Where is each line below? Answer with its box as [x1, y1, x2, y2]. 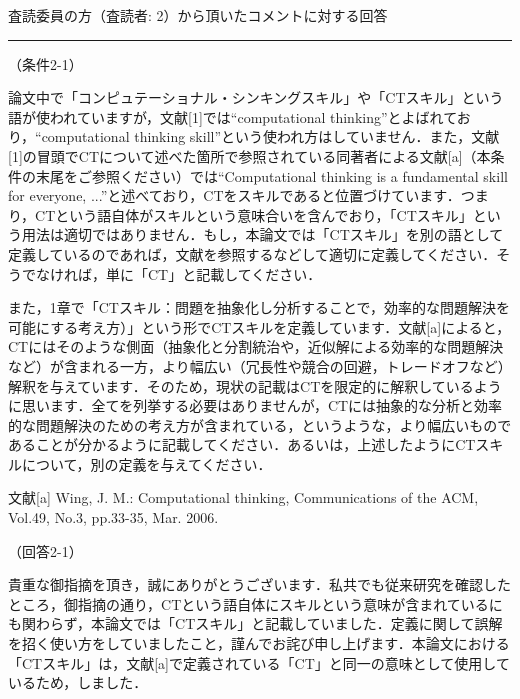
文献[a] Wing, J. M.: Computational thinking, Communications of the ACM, [8, 487, 479, 508]
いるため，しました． [8, 672, 148, 693]
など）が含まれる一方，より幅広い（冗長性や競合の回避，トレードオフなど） [8, 355, 512, 376]
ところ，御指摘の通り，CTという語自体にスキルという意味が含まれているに [8, 593, 503, 614]
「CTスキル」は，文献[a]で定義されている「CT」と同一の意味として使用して [8, 652, 510, 673]
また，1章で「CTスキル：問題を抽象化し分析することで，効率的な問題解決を [8, 297, 510, 318]
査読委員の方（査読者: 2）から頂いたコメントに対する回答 [8, 5, 388, 25]
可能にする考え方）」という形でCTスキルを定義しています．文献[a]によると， [8, 316, 511, 337]
